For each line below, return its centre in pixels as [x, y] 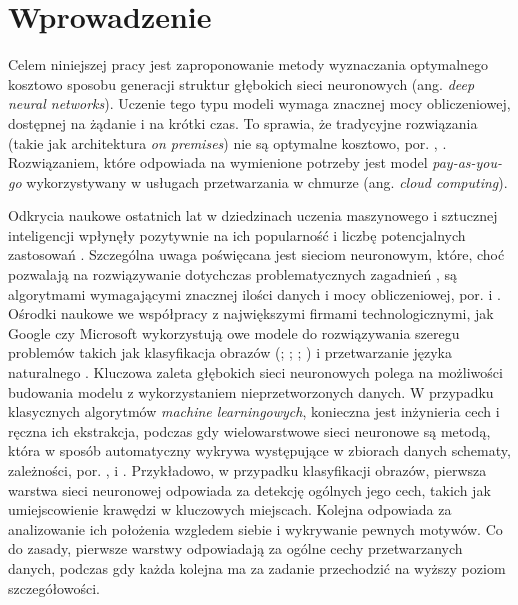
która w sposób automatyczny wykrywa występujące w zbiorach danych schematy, [259, 450]
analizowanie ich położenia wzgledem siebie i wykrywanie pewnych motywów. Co [255, 528]
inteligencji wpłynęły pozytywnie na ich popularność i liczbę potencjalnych [237, 234]
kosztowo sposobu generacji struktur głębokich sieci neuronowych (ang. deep [241, 83]
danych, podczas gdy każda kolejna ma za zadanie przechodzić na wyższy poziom [257, 567]
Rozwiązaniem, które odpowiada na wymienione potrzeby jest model [218, 162]
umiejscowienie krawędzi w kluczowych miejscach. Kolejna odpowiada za [230, 509]
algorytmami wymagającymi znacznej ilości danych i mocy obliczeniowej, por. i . [254, 293]
